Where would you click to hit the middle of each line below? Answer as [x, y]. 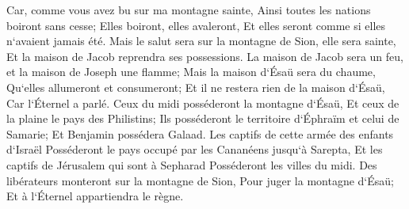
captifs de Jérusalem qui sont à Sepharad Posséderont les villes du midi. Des [192, 164]
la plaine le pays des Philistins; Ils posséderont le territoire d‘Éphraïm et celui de [203, 118]
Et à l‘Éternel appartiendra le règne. [95, 196]
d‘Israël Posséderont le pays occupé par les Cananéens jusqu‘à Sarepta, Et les [195, 149]
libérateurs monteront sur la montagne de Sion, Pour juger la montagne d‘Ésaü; [200, 180]
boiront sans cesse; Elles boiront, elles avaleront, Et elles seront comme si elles [196, 25]
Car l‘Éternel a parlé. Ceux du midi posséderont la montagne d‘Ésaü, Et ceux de [203, 103]
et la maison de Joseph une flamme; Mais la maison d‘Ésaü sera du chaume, [191, 72]
